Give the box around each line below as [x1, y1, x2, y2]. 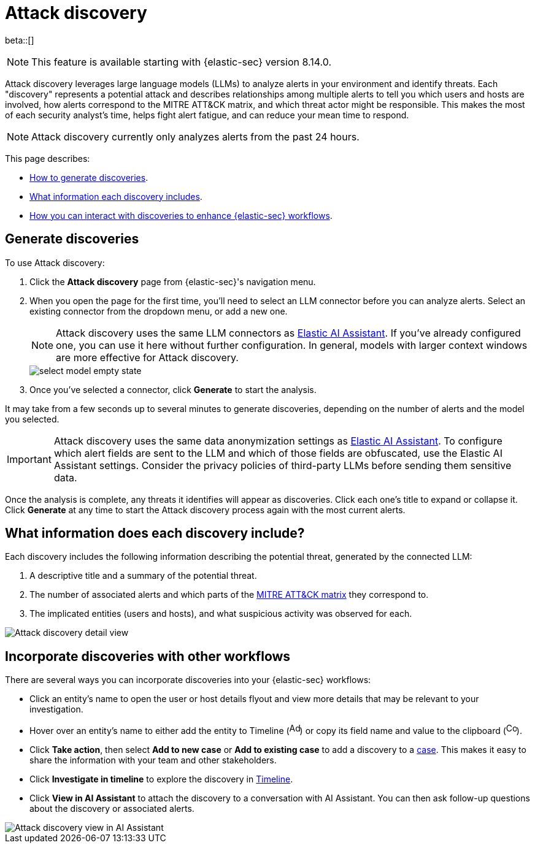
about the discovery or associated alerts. [29, 803, 194, 814]
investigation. [29, 704, 83, 715]
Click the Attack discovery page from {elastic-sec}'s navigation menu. [29, 276, 316, 287]
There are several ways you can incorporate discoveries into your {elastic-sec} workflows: [5, 674, 371, 686]
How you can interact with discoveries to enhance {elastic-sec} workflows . [29, 210, 333, 221]
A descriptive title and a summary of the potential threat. [29, 570, 257, 581]
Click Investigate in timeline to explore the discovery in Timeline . [29, 774, 293, 785]
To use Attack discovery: [5, 257, 105, 268]
